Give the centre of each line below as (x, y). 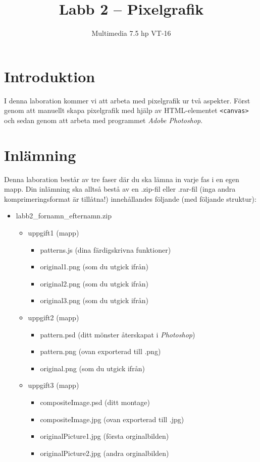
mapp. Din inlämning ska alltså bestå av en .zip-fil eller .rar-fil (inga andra (120, 189)
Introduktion (50, 76)
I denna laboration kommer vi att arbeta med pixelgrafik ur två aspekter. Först (127, 100)
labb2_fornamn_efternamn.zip (64, 216)
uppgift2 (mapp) (54, 317)
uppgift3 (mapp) (54, 385)
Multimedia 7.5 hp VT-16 (131, 33)
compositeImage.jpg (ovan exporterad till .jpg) (112, 419)
